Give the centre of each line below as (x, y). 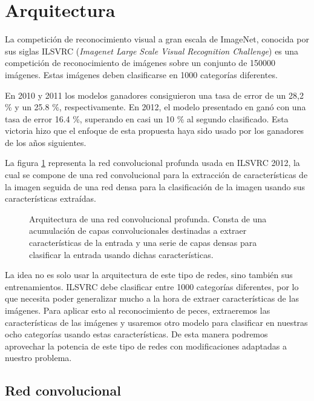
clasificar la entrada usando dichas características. (121, 254)
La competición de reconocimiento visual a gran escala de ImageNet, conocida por (157, 39)
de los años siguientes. (46, 142)
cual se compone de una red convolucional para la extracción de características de (156, 175)
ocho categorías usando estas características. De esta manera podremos (136, 334)
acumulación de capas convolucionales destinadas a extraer (138, 230)
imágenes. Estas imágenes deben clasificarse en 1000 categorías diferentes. (141, 74)
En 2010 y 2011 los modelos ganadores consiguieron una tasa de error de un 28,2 (154, 95)
